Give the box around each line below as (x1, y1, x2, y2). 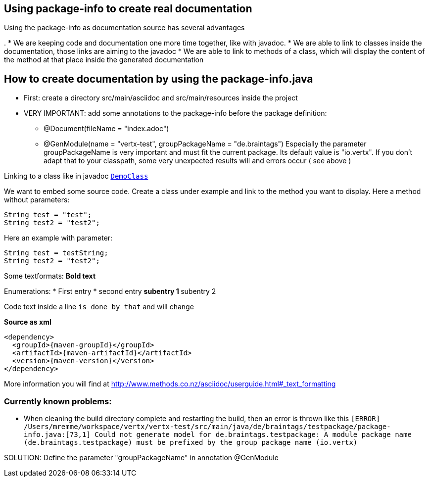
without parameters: (4, 195, 70, 204)
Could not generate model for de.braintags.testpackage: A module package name (95, 431, 412, 439)
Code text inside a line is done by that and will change (4, 302, 194, 311)
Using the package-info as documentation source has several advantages (4, 23, 245, 32)
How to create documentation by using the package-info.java (4, 72, 313, 85)
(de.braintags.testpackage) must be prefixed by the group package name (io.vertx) (24, 438, 358, 447)
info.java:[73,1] (24, 431, 91, 439)
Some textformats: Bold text (4, 272, 96, 281)
